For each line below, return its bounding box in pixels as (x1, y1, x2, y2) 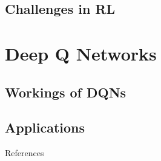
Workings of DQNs (5, 82, 126, 101)
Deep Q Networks (5, 41, 157, 65)
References (5, 146, 44, 159)
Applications (5, 118, 85, 137)
